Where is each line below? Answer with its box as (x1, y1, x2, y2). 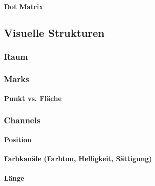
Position (4, 135, 32, 145)
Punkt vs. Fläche (4, 93, 62, 103)
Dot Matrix (4, 1, 43, 11)
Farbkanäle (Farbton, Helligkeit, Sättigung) (4, 153, 152, 164)
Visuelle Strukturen (4, 25, 105, 40)
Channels (4, 114, 41, 126)
